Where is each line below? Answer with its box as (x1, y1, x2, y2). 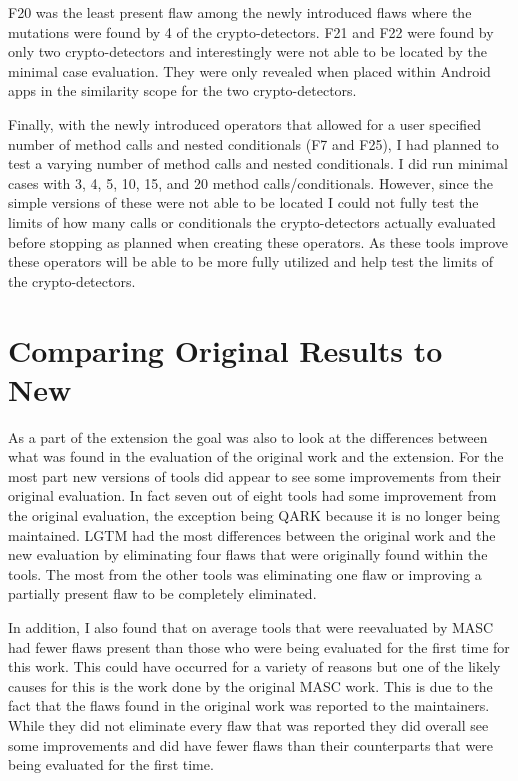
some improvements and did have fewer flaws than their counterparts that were (8, 734, 494, 755)
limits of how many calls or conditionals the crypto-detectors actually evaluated (8, 211, 496, 232)
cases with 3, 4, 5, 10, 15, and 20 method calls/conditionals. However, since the (8, 172, 493, 193)
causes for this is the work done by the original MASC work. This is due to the (8, 675, 493, 696)
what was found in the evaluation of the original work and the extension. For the (8, 446, 504, 467)
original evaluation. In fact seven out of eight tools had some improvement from (8, 485, 497, 506)
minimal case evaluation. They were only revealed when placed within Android (8, 60, 491, 81)
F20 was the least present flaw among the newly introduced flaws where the (8, 2, 472, 22)
